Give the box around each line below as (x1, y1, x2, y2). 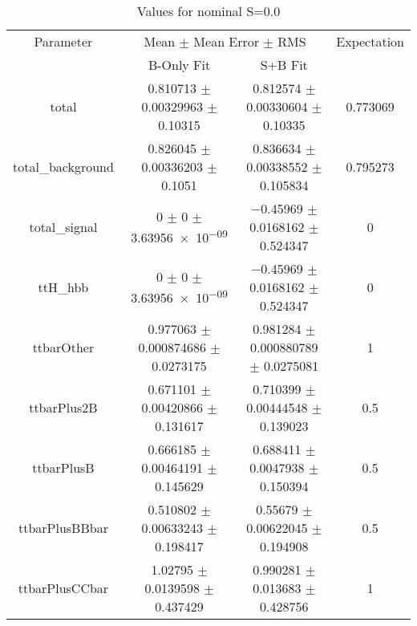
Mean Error (193, 32, 260, 51)
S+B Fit (260, 55, 308, 74)
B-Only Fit (148, 55, 211, 74)
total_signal (29, 217, 98, 236)
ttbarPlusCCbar (18, 579, 109, 597)
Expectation (336, 32, 404, 51)
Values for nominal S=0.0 (136, 2, 281, 20)
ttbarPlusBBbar (18, 518, 108, 537)
